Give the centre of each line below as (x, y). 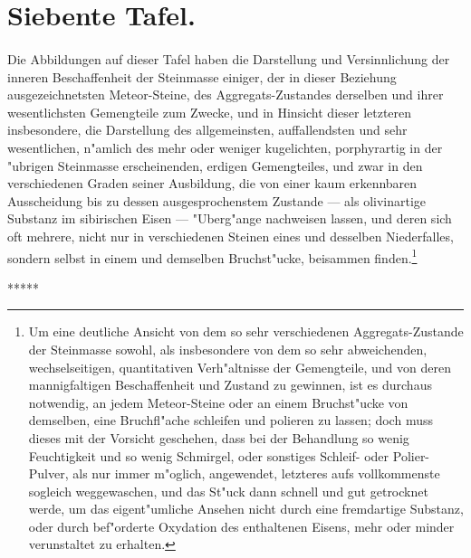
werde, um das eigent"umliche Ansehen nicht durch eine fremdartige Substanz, (246, 509)
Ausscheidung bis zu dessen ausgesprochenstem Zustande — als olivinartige (217, 200)
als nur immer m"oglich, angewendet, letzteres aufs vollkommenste (256, 473)
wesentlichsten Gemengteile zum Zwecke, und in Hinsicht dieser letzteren (210, 112)
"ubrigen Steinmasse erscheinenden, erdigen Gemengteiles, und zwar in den (215, 165)
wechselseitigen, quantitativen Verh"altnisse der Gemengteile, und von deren (240, 367)
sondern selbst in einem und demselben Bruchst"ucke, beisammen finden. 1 (212, 256)
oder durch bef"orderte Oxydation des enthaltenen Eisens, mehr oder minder (241, 526)
